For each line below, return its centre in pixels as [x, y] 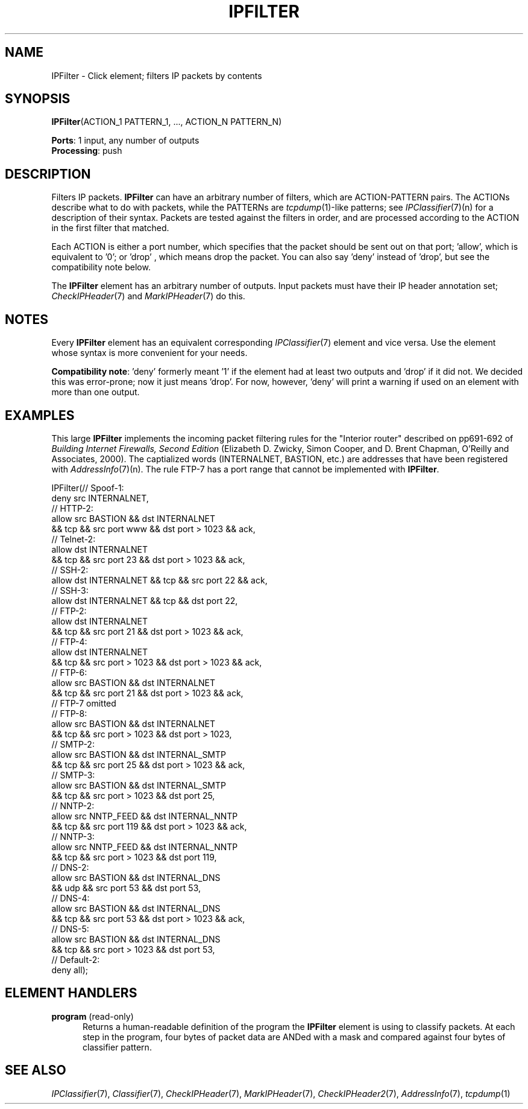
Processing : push [87, 151]
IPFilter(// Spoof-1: [88, 488]
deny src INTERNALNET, [100, 498]
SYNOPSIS [38, 99]
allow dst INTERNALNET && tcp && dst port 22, [145, 600]
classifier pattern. [117, 1047]
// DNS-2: [70, 867]
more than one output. [96, 392]
